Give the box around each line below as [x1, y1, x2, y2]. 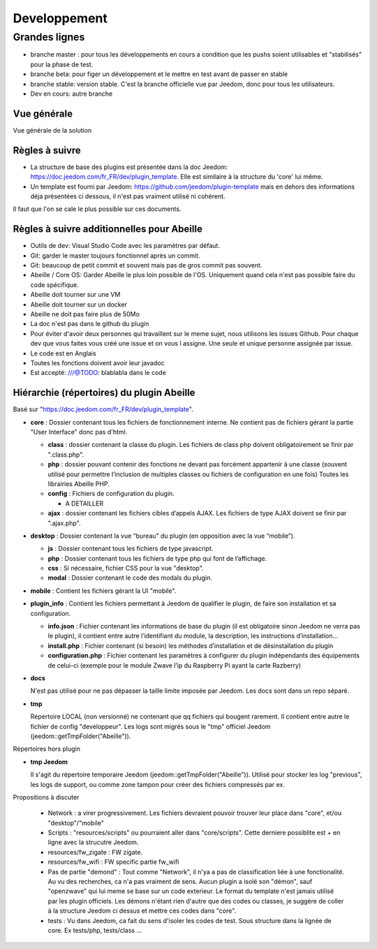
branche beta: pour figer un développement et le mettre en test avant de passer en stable [30, 70, 288, 78]
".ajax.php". [47, 519, 81, 527]
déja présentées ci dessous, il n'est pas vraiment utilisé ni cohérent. [30, 192, 226, 200]
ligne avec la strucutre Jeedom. [47, 838, 139, 846]
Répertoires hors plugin [13, 744, 80, 753]
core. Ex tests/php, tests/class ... [47, 926, 142, 934]
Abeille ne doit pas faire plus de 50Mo [30, 309, 140, 318]
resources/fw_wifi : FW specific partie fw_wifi [47, 858, 179, 866]
